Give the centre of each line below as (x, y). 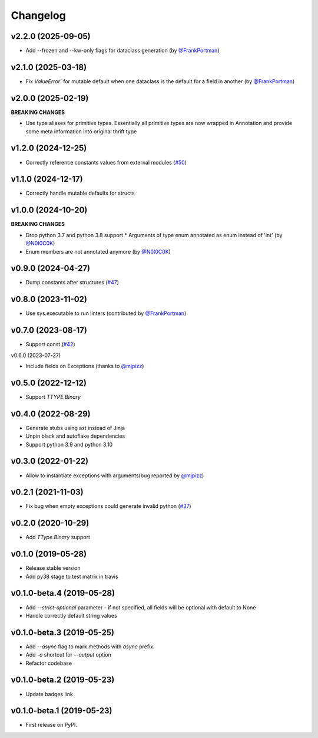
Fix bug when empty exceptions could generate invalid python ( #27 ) (108, 506)
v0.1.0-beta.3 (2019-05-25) (63, 632)
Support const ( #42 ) (51, 345)
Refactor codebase (49, 663)
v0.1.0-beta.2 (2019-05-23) (63, 680)
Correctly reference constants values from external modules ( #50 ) (106, 162)
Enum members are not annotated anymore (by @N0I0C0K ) (98, 251)
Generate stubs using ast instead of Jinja (75, 428)
